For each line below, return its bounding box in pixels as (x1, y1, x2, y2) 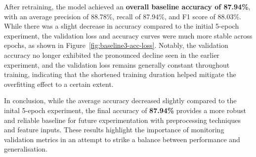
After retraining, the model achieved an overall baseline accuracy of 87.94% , (4, 1, 251, 11)
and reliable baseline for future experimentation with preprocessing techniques (4, 115, 241, 125)
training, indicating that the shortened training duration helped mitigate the (4, 69, 236, 79)
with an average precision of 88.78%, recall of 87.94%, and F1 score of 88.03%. (4, 11, 241, 21)
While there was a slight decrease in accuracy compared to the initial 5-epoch (4, 21, 239, 31)
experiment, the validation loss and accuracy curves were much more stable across (4, 30, 253, 40)
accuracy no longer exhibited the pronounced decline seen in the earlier (4, 49, 219, 60)
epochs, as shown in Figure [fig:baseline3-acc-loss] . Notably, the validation (4, 40, 228, 50)
